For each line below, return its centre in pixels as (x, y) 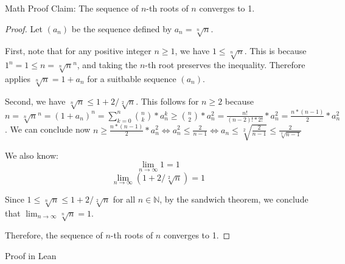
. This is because (275, 51)
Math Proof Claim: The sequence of (72, 8)
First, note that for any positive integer (78, 51)
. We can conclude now (48, 129)
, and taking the (107, 65)
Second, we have (35, 101)
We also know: (32, 155)
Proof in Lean (31, 255)
